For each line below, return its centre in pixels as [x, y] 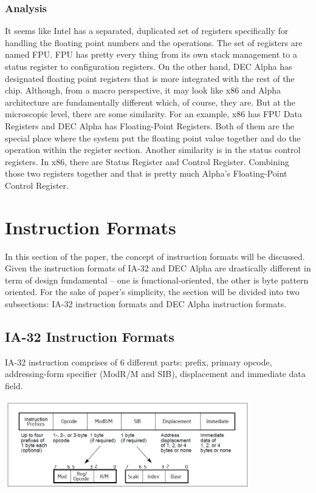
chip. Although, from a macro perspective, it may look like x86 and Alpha [143, 90]
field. [14, 386]
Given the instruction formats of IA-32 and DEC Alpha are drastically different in [158, 268]
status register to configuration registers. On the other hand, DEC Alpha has [149, 66]
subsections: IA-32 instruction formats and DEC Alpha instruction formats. [146, 304]
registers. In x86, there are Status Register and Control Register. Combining [147, 161]
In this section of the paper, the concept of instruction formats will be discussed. [155, 256]
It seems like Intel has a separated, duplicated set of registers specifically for [147, 31]
